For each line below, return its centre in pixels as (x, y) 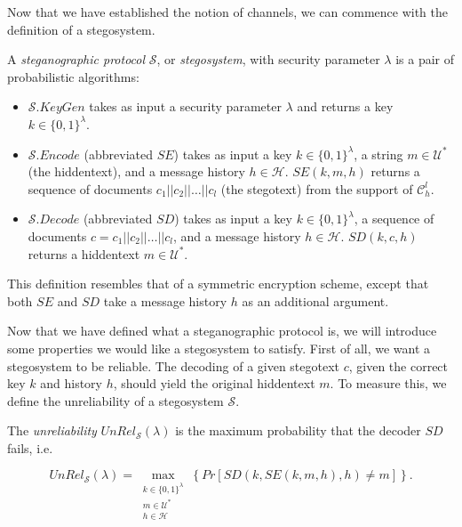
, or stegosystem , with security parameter (268, 59)
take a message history (165, 300)
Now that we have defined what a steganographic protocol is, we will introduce (222, 331)
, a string (378, 154)
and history (71, 383)
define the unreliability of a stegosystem (115, 400)
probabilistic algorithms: (73, 76)
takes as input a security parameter (185, 106)
